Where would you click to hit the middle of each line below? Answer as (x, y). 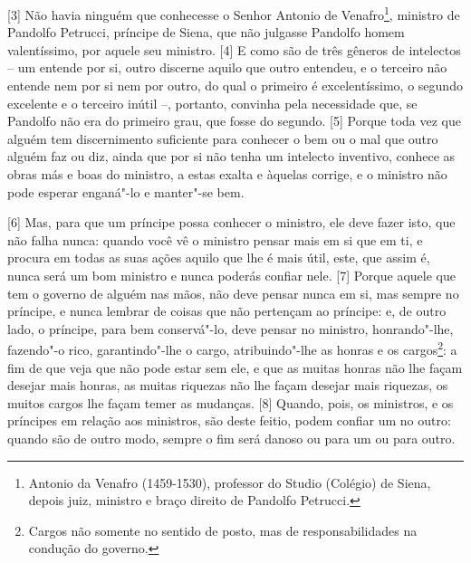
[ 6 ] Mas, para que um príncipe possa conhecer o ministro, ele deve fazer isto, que (231, 222)
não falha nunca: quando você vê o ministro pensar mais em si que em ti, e (215, 239)
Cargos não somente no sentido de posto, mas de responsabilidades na (223, 530)
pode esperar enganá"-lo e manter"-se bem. (126, 191)
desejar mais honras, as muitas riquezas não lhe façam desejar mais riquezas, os (228, 385)
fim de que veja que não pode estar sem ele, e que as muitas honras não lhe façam (235, 367)
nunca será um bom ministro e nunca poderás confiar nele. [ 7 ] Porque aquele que (231, 275)
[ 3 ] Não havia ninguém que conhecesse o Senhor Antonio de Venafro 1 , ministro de (234, 13)
